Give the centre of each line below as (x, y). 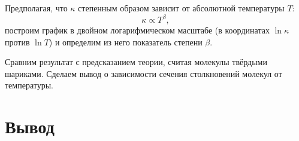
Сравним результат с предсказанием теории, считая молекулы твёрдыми (136, 62)
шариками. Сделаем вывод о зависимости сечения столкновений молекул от (144, 73)
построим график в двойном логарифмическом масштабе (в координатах (137, 30)
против (17, 42)
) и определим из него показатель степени (126, 42)
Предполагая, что (36, 8)
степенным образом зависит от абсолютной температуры (181, 8)
